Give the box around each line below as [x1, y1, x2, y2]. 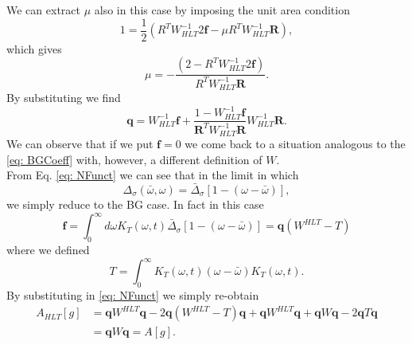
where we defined [6, 241, 90, 257]
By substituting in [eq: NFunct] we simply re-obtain [6, 286, 259, 303]
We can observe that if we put [6, 135, 154, 152]
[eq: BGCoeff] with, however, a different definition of [6, 151, 262, 167]
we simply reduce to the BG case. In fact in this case [6, 196, 264, 213]
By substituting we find [6, 89, 121, 106]
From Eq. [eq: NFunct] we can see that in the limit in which [6, 167, 299, 183]
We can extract [6, 2, 80, 18]
